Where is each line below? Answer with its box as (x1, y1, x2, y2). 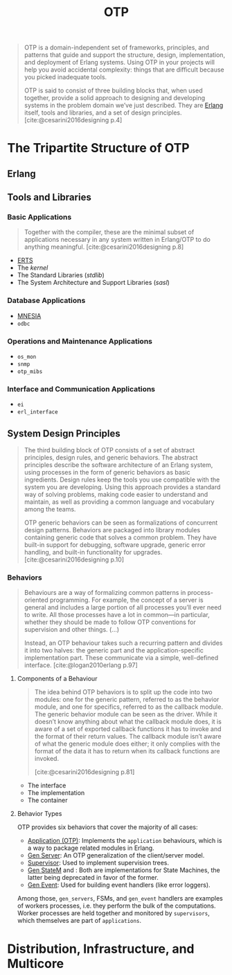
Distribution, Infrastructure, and (7, 941, 195, 956)
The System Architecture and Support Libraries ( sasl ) (17, 279, 170, 287)
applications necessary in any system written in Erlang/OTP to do (24, 236, 211, 244)
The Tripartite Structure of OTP (7, 140, 190, 156)
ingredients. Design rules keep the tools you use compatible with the (24, 475, 220, 484)
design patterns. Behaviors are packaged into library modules (24, 526, 201, 534)
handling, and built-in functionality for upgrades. (24, 548, 163, 557)
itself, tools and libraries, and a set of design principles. (24, 108, 182, 117)
